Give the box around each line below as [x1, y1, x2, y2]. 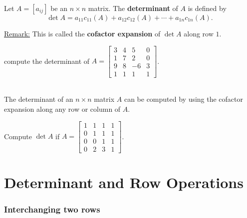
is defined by [188, 3, 227, 13]
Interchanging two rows [4, 203, 100, 215]
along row [184, 28, 214, 38]
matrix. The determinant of [88, 3, 178, 13]
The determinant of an [4, 94, 73, 104]
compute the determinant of [4, 55, 90, 66]
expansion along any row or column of [4, 103, 121, 114]
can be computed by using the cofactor [124, 94, 244, 104]
